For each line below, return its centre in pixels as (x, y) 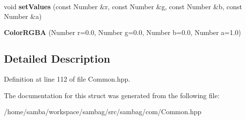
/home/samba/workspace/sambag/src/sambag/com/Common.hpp (103, 111)
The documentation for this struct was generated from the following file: (112, 95)
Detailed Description (57, 59)
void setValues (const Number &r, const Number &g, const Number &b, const (123, 6)
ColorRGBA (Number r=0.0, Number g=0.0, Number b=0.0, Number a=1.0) (123, 32)
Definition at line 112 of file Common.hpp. (67, 78)
